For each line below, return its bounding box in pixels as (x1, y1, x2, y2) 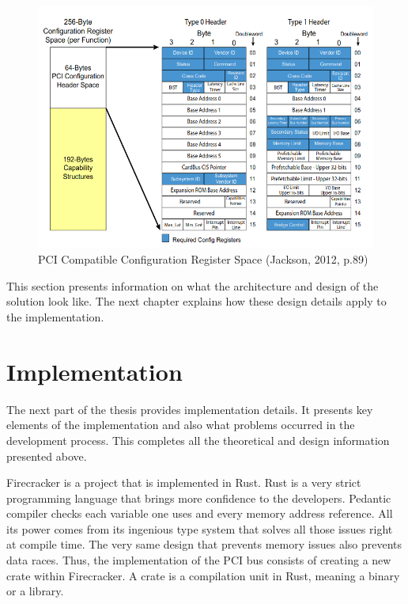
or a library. (6, 583, 64, 599)
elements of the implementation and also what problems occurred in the (6, 416, 355, 433)
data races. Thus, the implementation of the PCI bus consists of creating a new (6, 552, 391, 568)
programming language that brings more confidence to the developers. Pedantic (6, 489, 391, 506)
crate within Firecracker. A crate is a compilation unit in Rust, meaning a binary (6, 567, 400, 583)
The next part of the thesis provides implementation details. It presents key (6, 401, 373, 417)
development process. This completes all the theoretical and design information (6, 431, 390, 448)
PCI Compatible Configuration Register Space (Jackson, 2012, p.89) (38, 251, 368, 268)
